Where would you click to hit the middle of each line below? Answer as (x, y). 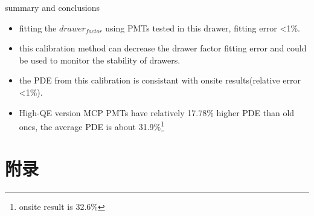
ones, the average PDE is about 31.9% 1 (92, 126)
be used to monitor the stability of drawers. (100, 60)
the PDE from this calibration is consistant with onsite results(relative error (160, 80)
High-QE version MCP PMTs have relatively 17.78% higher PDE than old (157, 112)
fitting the (38, 28)
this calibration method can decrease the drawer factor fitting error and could (163, 48)
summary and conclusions (52, 7)
